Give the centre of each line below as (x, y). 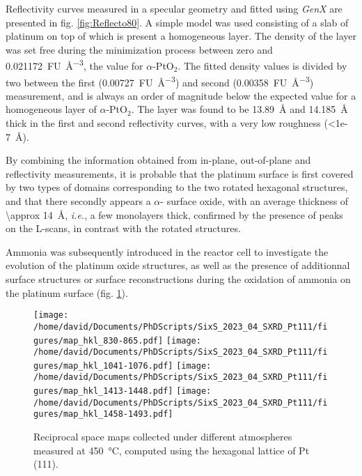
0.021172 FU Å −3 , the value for (74, 65)
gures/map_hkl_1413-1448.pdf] (103, 391)
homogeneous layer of (51, 109)
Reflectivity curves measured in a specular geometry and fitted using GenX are (174, 8)
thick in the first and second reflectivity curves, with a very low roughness (163, 123)
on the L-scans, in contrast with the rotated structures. (123, 228)
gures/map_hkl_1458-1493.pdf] (103, 414)
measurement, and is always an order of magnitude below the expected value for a (181, 95)
